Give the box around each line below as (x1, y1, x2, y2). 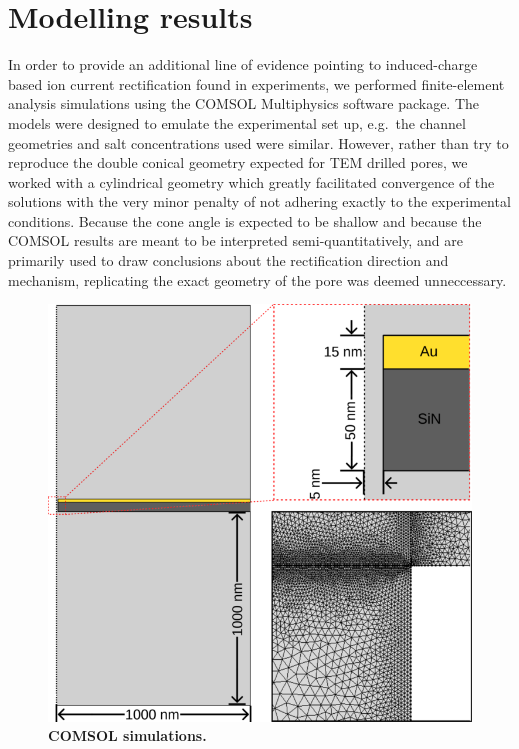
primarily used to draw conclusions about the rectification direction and (8, 250, 449, 271)
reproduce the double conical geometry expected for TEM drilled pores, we (8, 152, 468, 173)
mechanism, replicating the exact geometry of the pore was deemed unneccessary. (8, 269, 507, 290)
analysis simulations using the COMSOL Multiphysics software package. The (8, 93, 480, 114)
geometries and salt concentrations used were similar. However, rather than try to (8, 132, 509, 153)
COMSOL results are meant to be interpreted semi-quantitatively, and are (8, 230, 463, 251)
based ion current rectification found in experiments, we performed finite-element (8, 73, 505, 94)
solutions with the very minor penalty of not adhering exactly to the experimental (8, 191, 511, 212)
